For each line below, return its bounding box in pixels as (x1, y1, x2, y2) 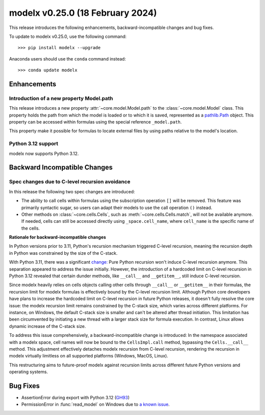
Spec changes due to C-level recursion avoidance (9, 178, 131, 185)
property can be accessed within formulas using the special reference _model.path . (9, 119, 182, 125)
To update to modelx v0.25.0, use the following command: (9, 33, 127, 39)
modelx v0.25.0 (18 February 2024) (9, 7, 157, 18)
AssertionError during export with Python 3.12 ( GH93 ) (21, 395, 130, 401)
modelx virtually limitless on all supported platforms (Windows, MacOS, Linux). (9, 353, 168, 359)
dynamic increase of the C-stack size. (9, 323, 86, 329)
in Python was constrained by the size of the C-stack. (9, 250, 118, 256)
